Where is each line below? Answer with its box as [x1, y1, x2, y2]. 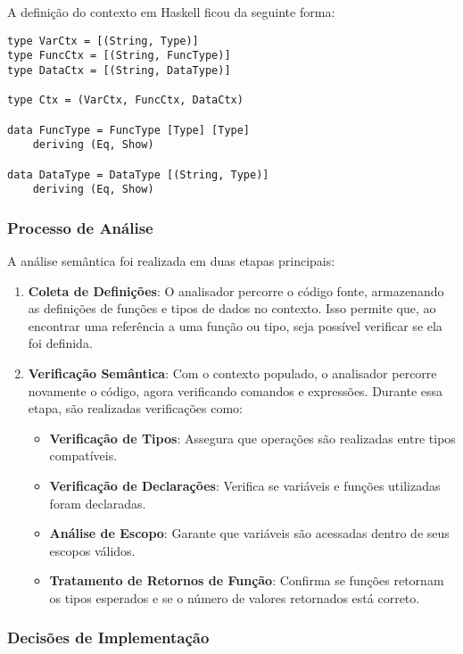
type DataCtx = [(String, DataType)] [7, 63, 231, 77]
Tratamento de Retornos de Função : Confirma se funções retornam [49, 571, 444, 590]
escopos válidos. [49, 541, 136, 559]
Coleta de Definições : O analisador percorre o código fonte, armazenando [28, 281, 444, 300]
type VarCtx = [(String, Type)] [7, 34, 199, 47]
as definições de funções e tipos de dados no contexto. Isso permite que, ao [28, 299, 436, 318]
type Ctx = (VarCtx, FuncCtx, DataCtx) [7, 94, 244, 107]
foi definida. [28, 334, 93, 352]
